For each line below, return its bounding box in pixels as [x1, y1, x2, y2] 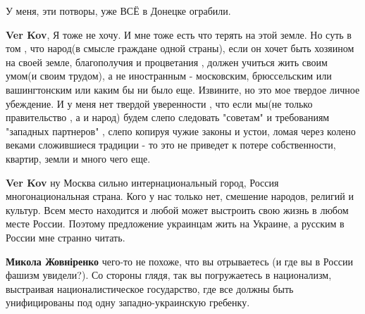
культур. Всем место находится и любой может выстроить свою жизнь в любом [6, 202, 349, 217]
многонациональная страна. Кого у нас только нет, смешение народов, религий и [6, 189, 354, 203]
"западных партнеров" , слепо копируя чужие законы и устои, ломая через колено [6, 123, 356, 138]
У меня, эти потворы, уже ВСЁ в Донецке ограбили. [6, 4, 231, 18]
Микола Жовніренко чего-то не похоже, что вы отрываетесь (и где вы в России [6, 253, 353, 268]
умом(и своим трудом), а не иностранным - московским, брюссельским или [6, 68, 332, 83]
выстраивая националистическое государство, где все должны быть [6, 281, 294, 296]
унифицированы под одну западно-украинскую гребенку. [6, 295, 250, 310]
